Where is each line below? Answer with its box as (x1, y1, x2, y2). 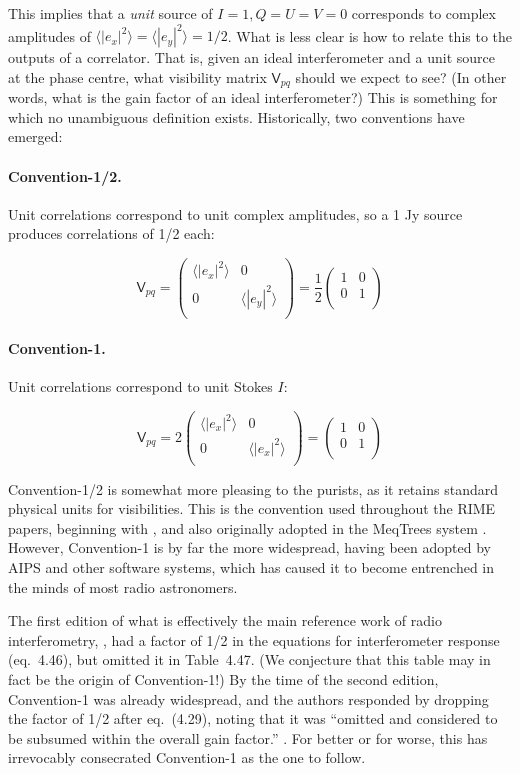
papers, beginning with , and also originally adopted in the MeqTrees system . (8, 517, 487, 538)
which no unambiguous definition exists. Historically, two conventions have (8, 106, 465, 127)
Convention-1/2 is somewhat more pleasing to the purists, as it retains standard (8, 478, 498, 499)
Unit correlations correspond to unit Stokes (8, 375, 273, 396)
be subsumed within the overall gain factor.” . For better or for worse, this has (8, 727, 488, 748)
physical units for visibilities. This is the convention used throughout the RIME (8, 498, 496, 519)
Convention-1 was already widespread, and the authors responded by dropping (8, 688, 489, 709)
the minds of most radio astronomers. (8, 576, 238, 597)
